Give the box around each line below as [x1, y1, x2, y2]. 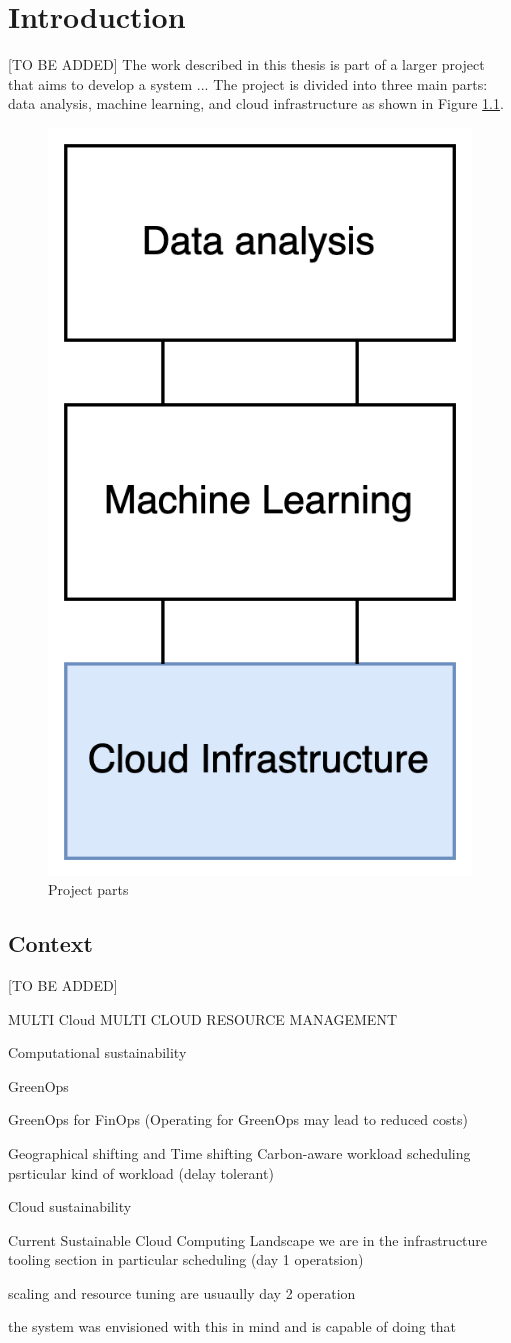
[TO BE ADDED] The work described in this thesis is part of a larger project [8, 54, 485, 75]
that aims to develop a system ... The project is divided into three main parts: [8, 73, 488, 94]
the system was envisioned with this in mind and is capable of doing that [8, 1316, 457, 1337]
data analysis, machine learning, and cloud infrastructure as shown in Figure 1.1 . [8, 93, 504, 114]
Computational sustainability [8, 1042, 187, 1063]
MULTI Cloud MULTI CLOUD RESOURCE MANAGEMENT [8, 1008, 398, 1029]
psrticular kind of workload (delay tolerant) [8, 1162, 274, 1183]
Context [8, 928, 93, 959]
